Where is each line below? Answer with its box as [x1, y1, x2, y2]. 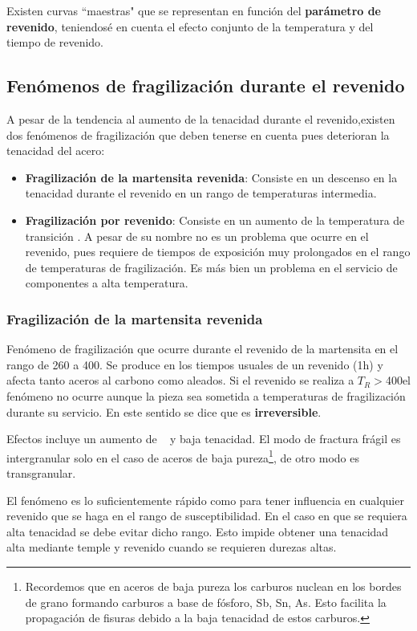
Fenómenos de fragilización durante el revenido [6, 73, 405, 98]
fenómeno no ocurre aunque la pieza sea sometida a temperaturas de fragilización [6, 387, 406, 404]
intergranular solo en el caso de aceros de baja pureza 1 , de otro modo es [6, 446, 359, 466]
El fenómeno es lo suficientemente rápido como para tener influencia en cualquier [6, 491, 404, 508]
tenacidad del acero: [6, 142, 105, 159]
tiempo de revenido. [6, 34, 103, 51]
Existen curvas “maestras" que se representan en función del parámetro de [6, 2, 381, 18]
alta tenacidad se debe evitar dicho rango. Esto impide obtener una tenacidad [6, 523, 389, 539]
